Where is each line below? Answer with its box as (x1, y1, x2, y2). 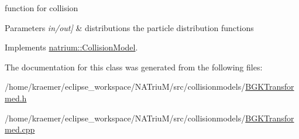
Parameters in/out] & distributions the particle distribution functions (5, 21, 254, 33)
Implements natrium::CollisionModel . (5, 41, 138, 53)
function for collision (5, 2, 78, 13)
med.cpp (5, 123, 35, 135)
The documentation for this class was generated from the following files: (5, 60, 263, 73)
